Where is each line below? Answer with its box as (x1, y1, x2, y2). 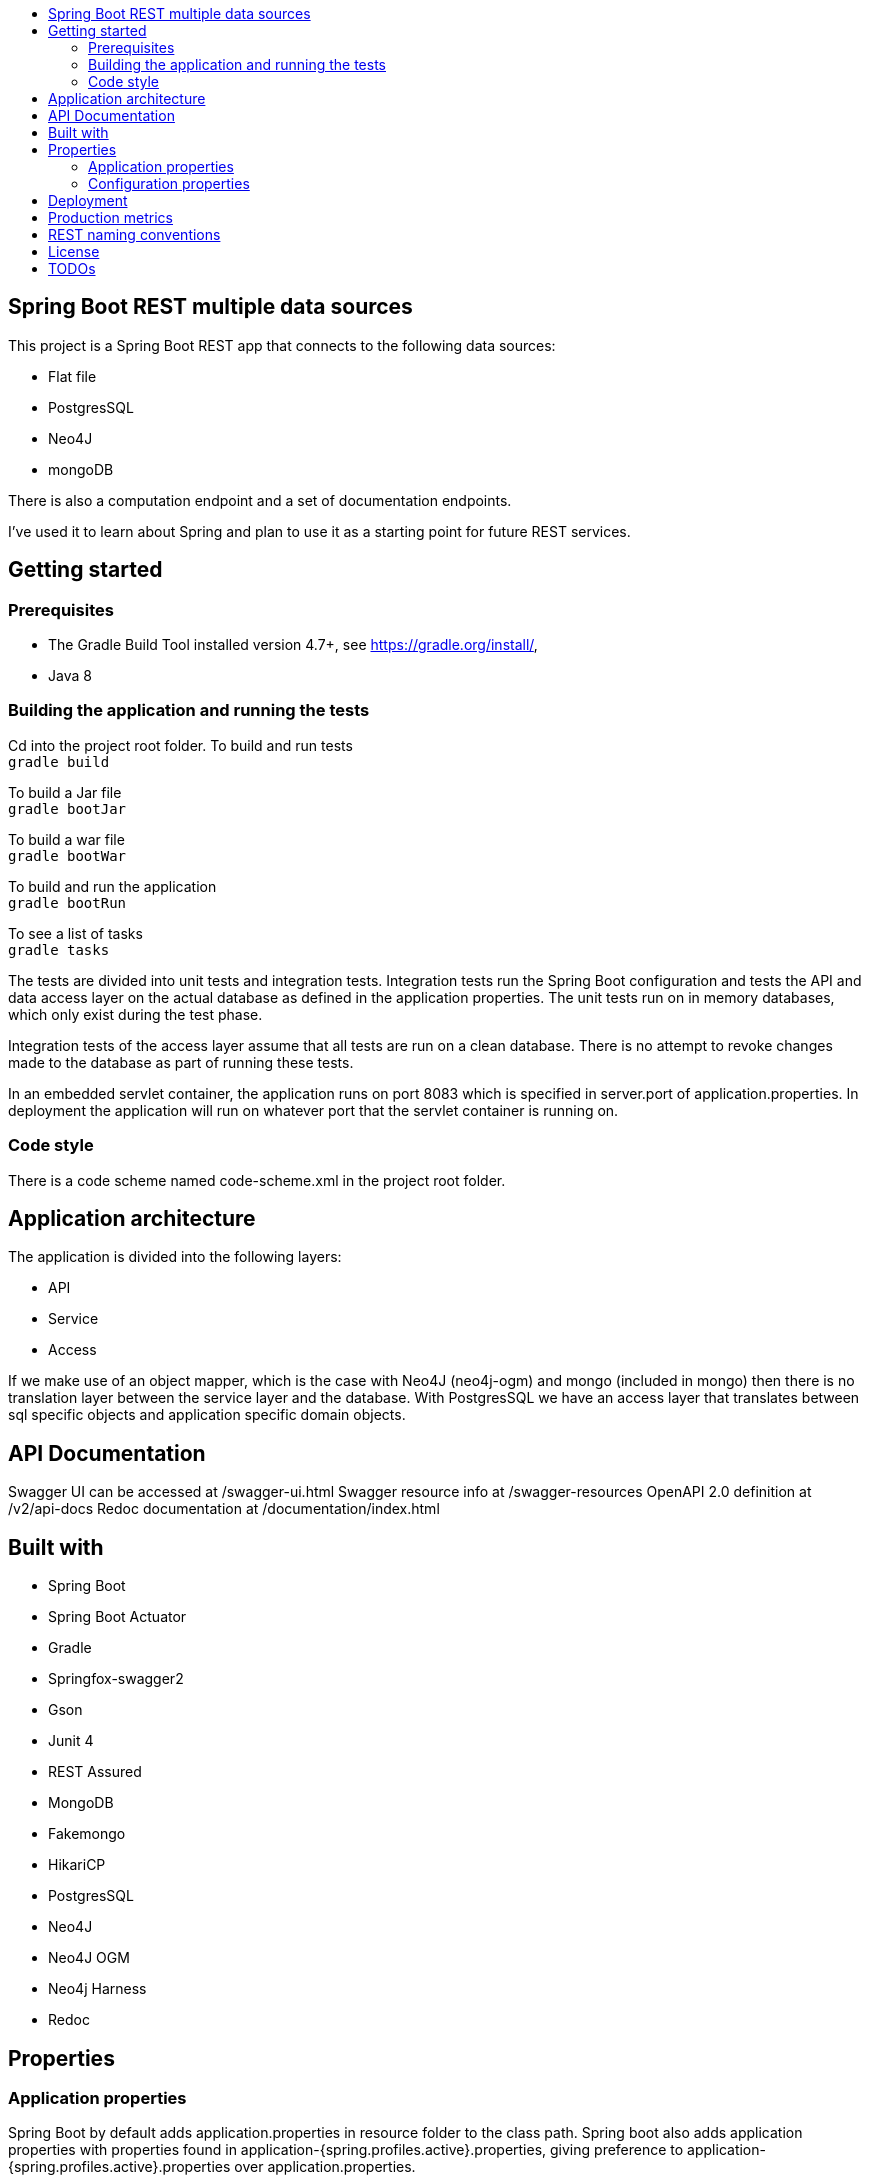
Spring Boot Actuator (48, 1608, 187, 1626)
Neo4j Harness (48, 1980, 147, 1998)
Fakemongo (48, 1825, 126, 1843)
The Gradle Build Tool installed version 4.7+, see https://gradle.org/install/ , (48, 636, 538, 654)
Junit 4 (48, 1732, 94, 1750)
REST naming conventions (48, 226, 221, 243)
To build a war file (8, 830, 125, 848)
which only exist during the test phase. (8, 1005, 263, 1023)
